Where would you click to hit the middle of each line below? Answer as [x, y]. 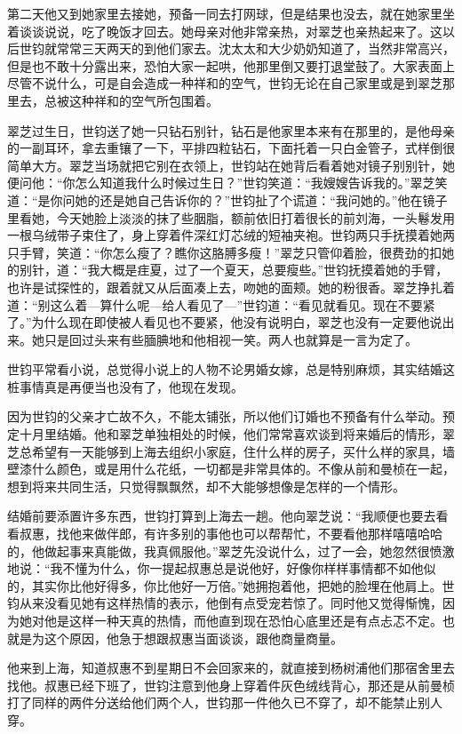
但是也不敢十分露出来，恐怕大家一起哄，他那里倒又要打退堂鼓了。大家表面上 [231, 65]
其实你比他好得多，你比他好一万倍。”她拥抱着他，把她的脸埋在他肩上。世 [243, 585]
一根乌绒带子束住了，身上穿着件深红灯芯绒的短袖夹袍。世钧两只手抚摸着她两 [231, 235]
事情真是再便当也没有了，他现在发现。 [131, 386]
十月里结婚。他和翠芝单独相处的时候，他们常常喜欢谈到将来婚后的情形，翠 [237, 434]
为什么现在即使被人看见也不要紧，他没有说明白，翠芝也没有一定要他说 [237, 322]
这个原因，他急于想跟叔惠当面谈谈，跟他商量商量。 [193, 638]
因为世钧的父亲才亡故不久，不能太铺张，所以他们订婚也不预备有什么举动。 [225, 416]
